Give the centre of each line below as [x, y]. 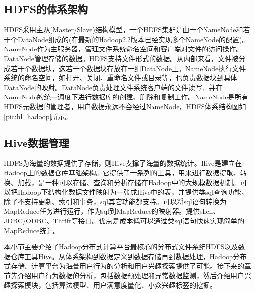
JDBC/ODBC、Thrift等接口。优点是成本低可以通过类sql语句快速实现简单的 [124, 220]
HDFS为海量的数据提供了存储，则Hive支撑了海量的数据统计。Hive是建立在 [123, 163]
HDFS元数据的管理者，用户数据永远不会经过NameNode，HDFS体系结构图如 [125, 106]
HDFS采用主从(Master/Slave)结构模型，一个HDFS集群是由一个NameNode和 [124, 30]
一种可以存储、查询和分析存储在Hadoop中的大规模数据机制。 [142, 182]
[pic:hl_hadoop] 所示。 [38, 116]
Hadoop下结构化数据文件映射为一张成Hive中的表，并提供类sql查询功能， [133, 192]
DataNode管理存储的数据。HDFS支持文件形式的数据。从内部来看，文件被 [121, 58]
